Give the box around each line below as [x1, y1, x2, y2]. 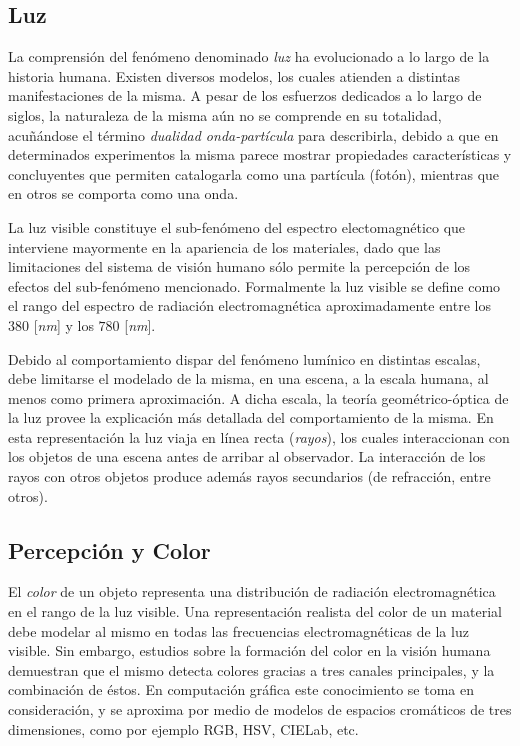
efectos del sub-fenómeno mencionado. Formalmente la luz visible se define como [8, 275, 501, 296]
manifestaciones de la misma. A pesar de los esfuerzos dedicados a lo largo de [8, 85, 482, 106]
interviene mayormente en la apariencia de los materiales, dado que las [8, 236, 441, 257]
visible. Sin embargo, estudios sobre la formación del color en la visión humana [8, 640, 491, 661]
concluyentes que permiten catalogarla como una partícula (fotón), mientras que [8, 163, 500, 184]
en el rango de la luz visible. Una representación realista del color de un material [8, 601, 502, 622]
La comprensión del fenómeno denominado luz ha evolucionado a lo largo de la [8, 46, 490, 67]
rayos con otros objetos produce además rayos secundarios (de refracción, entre [8, 466, 491, 487]
